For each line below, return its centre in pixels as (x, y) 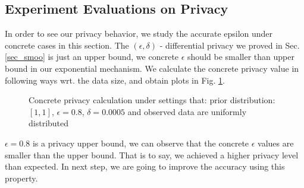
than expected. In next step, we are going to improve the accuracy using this (145, 166)
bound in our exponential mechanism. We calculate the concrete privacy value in (152, 68)
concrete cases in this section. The (67, 45)
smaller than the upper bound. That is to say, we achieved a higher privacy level (152, 154)
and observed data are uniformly (187, 111)
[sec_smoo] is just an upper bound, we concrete (92, 57)
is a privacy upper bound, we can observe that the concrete (141, 143)
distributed (49, 123)
